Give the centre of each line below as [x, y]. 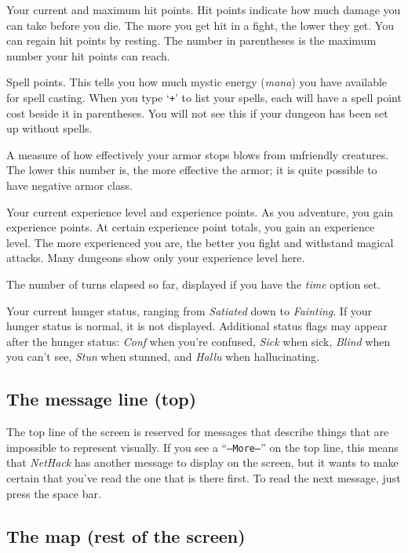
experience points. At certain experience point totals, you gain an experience [191, 227]
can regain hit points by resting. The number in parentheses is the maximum [191, 40]
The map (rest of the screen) [126, 535]
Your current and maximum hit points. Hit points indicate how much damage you [204, 9]
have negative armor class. [69, 185]
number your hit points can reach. [88, 55]
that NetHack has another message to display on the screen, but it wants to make [202, 462]
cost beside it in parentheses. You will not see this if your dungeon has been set [197, 113]
